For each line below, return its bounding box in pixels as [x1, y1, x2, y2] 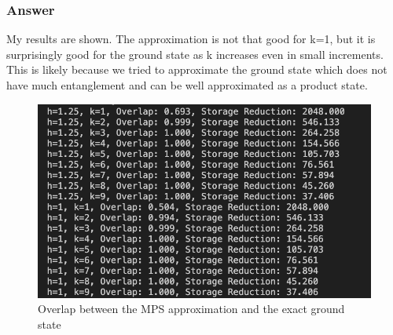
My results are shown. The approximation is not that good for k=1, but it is [6, 31, 376, 47]
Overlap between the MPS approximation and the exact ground [38, 300, 345, 317]
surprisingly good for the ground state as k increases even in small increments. [6, 46, 384, 62]
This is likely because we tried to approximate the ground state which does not [6, 61, 387, 78]
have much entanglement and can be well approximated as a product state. [6, 77, 368, 93]
